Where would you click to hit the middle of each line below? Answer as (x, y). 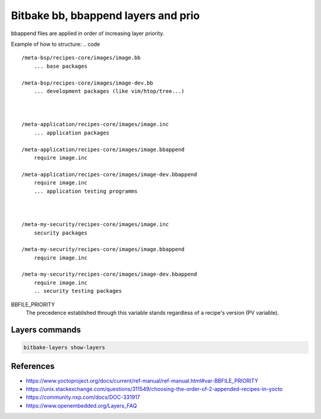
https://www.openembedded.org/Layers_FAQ (81, 405)
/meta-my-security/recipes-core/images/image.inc (95, 224)
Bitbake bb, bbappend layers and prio (106, 15)
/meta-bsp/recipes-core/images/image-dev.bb (88, 83)
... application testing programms (86, 191)
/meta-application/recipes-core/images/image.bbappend (103, 149)
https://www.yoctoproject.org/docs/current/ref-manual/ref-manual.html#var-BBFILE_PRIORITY (142, 380)
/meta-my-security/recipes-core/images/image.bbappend (103, 249)
